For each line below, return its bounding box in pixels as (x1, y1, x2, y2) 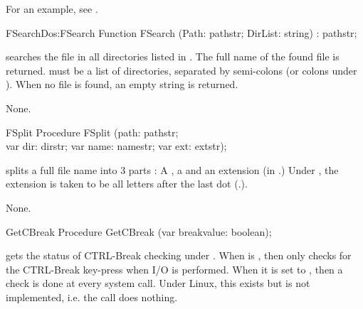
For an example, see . (6, 1, 98, 16)
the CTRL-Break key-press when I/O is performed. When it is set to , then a (6, 261, 343, 276)
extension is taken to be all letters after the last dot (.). (6, 176, 248, 191)
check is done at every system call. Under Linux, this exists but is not (6, 276, 310, 291)
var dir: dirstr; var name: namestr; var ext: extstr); (6, 139, 227, 153)
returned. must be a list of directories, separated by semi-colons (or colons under (6, 63, 357, 77)
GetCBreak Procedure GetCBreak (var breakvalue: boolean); (6, 224, 272, 239)
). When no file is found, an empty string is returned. (6, 77, 238, 92)
